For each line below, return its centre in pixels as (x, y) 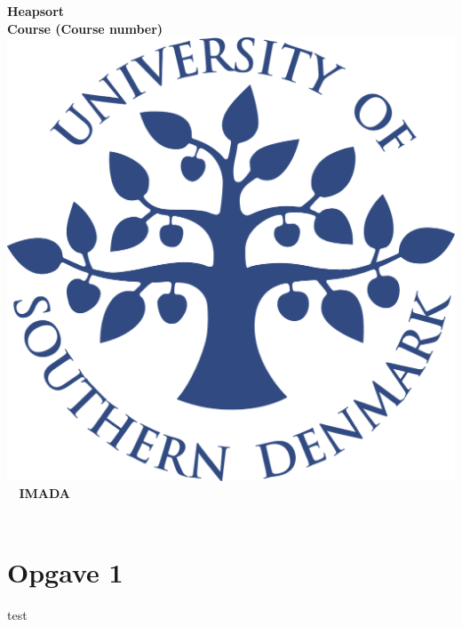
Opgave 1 (65, 571)
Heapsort (36, 11)
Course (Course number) (85, 28)
